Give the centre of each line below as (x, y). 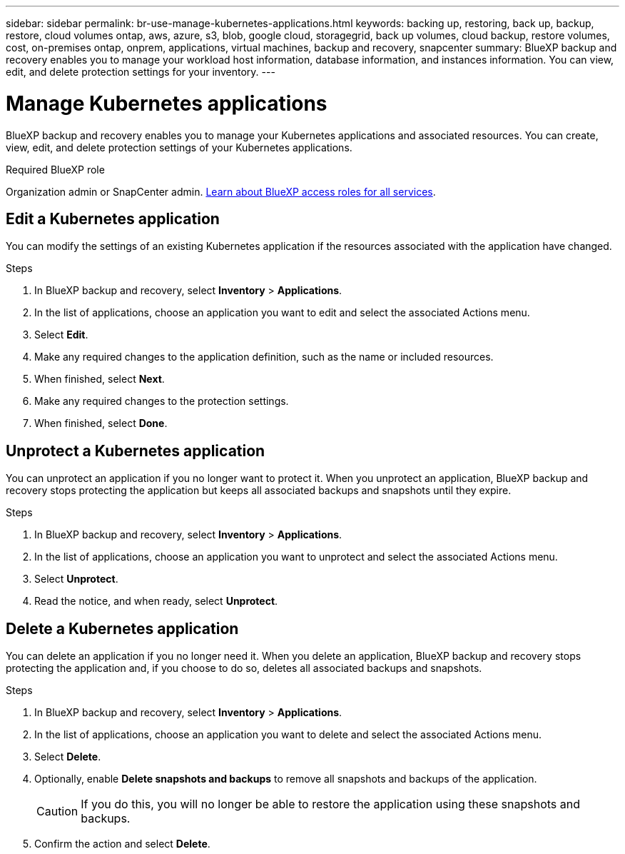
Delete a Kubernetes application (122, 628)
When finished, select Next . (100, 379)
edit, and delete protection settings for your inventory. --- (141, 72)
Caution (57, 812)
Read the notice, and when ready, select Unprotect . (156, 601)
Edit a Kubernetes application (113, 218)
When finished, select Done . (101, 423)
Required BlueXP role (55, 169)
